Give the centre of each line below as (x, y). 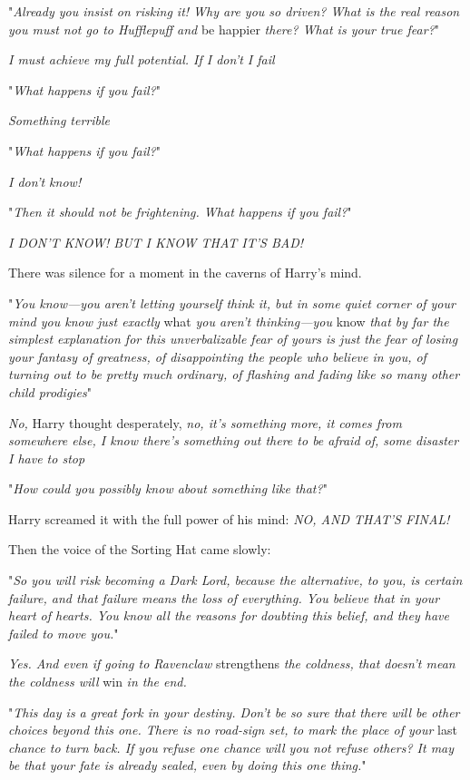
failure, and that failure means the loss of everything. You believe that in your (224, 597)
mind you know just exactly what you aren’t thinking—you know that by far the (229, 321)
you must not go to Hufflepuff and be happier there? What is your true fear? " (224, 29)
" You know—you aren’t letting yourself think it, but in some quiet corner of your (232, 302)
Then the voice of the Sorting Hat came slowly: (140, 549)
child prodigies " (50, 391)
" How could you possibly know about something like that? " (168, 488)
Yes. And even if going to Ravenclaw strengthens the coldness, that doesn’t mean (232, 663)
